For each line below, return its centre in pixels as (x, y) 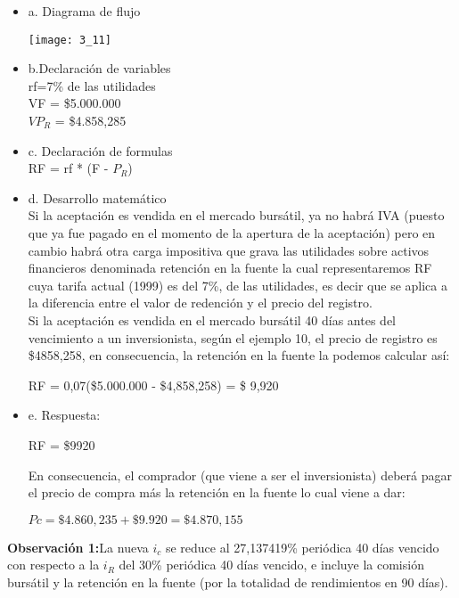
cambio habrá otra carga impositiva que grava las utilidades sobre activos (229, 250)
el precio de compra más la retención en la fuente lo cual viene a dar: (217, 492)
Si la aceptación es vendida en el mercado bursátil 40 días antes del (212, 319)
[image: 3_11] (70, 40)
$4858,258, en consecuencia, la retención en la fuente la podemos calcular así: (239, 355)
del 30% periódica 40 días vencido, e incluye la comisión (271, 565)
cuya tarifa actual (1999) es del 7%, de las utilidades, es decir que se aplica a (238, 285)
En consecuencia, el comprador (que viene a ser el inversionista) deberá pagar (240, 475)
